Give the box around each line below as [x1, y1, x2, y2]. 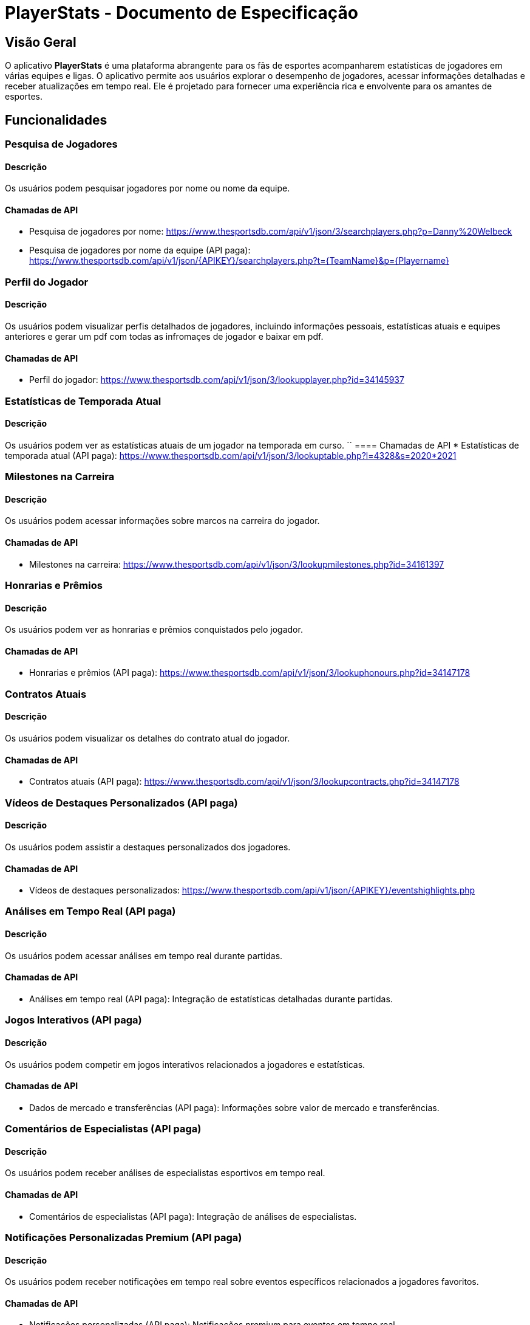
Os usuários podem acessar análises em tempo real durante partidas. [5, 950, 283, 961]
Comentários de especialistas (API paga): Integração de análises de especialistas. [29, 1211, 357, 1222]
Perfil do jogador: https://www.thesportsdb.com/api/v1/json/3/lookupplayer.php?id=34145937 [29, 374, 404, 385]
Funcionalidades [5, 112, 107, 128]
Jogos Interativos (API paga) [5, 1014, 142, 1027]
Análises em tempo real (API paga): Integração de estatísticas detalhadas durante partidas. [29, 993, 393, 1004]
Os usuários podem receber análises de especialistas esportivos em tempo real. [5, 1168, 325, 1179]
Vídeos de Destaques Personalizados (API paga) [5, 796, 238, 809]
